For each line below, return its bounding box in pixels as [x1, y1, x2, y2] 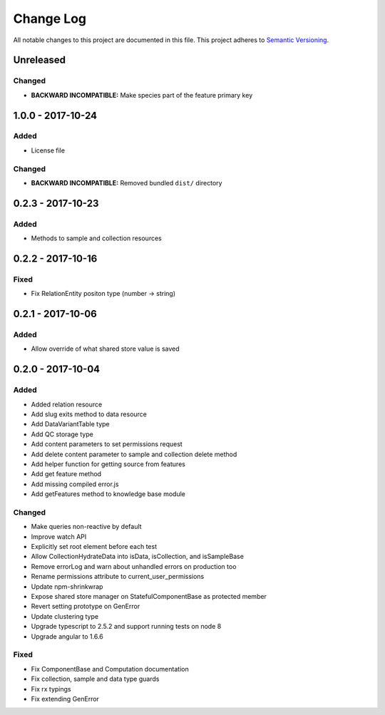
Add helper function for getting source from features [31, 460, 185, 468]
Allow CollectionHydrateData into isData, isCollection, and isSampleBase [31, 552, 244, 561]
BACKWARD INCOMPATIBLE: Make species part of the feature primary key [31, 91, 253, 99]
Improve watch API [31, 532, 87, 541]
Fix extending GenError [31, 694, 100, 703]
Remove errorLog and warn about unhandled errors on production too [31, 562, 237, 570]
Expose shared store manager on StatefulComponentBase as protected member [31, 592, 267, 601]
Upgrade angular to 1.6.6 [31, 632, 103, 641]
